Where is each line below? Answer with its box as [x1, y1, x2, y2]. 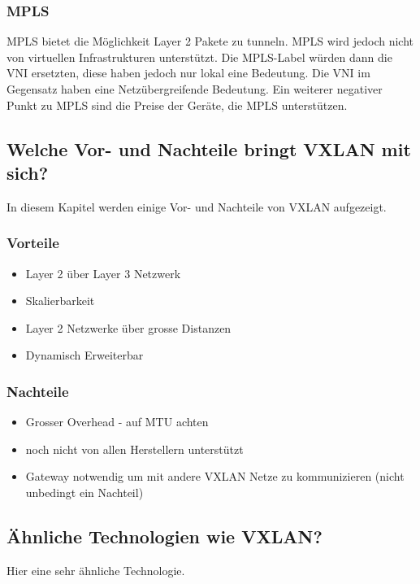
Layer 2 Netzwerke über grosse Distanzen [25, 319, 232, 336]
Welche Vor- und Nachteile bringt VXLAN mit [6, 136, 411, 161]
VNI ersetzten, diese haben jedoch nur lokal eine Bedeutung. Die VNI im [6, 64, 370, 81]
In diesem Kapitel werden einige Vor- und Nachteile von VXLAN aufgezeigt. [6, 198, 387, 215]
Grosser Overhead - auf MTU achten [25, 413, 209, 430]
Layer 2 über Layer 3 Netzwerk [25, 264, 181, 281]
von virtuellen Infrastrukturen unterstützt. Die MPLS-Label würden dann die [6, 48, 392, 65]
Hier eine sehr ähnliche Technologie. [6, 561, 185, 578]
